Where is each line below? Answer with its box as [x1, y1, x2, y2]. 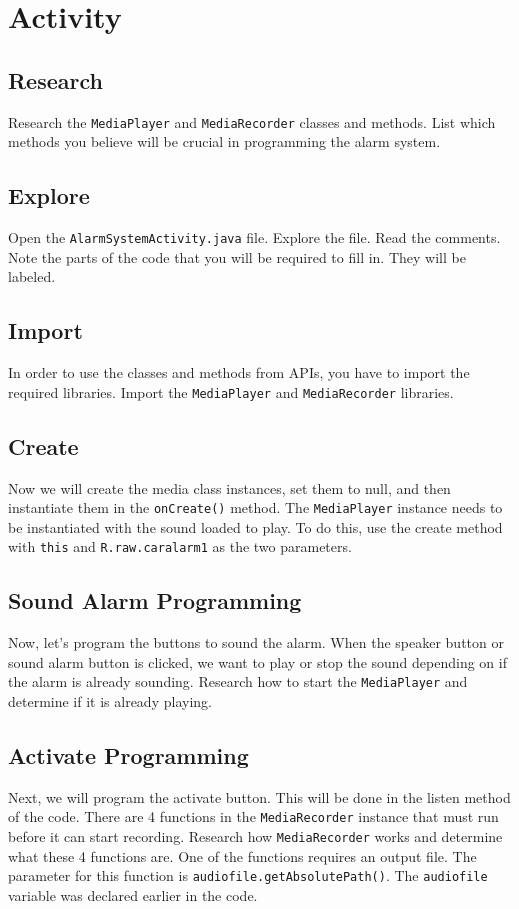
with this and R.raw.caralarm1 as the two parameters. [8, 536, 352, 557]
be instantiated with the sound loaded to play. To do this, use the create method [8, 516, 503, 537]
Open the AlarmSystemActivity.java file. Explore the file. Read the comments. [8, 227, 501, 248]
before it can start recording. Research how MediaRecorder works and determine [8, 826, 503, 847]
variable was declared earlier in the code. [8, 885, 258, 906]
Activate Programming [8, 740, 249, 771]
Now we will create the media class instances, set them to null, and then [8, 477, 451, 498]
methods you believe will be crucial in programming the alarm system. [8, 131, 441, 152]
